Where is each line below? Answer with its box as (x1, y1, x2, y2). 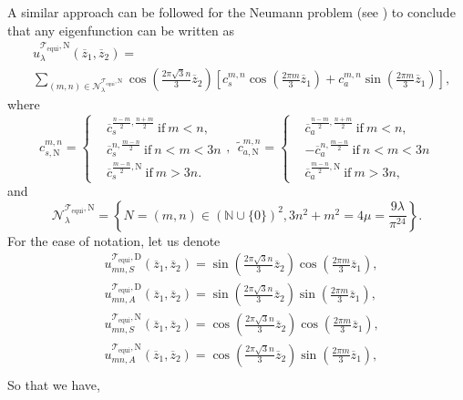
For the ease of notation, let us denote (7, 231, 221, 250)
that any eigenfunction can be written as (7, 20, 235, 39)
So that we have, (7, 374, 100, 394)
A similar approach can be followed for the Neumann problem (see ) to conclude (7, 3, 456, 21)
